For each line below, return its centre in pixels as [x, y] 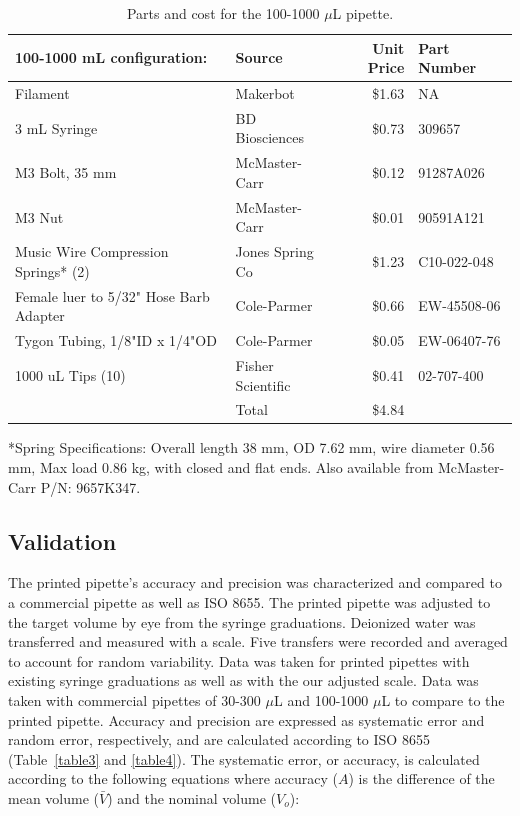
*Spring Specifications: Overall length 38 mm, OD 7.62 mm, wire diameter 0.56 [251, 447]
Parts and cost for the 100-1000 [223, 13]
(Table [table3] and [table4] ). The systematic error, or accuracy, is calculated [244, 758]
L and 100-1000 [321, 699]
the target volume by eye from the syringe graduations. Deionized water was [242, 621]
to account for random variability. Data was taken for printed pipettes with [239, 660]
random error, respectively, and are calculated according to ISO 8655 [219, 739]
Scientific [263, 384]
